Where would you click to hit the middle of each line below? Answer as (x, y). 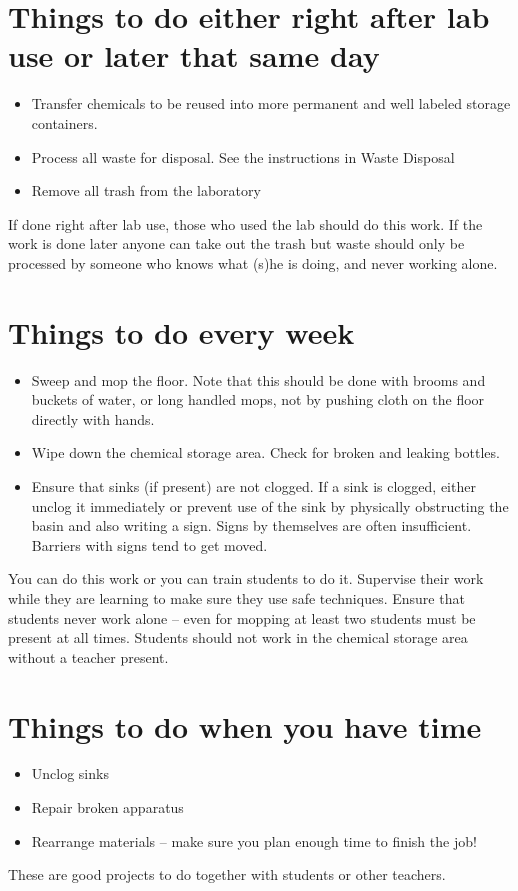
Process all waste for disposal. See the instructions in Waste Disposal (243, 156)
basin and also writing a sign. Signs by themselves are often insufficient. (251, 525)
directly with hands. (93, 418)
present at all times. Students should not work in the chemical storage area (238, 637)
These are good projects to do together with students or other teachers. (227, 874)
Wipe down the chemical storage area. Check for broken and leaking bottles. (265, 452)
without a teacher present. (88, 656)
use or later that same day (194, 55)
